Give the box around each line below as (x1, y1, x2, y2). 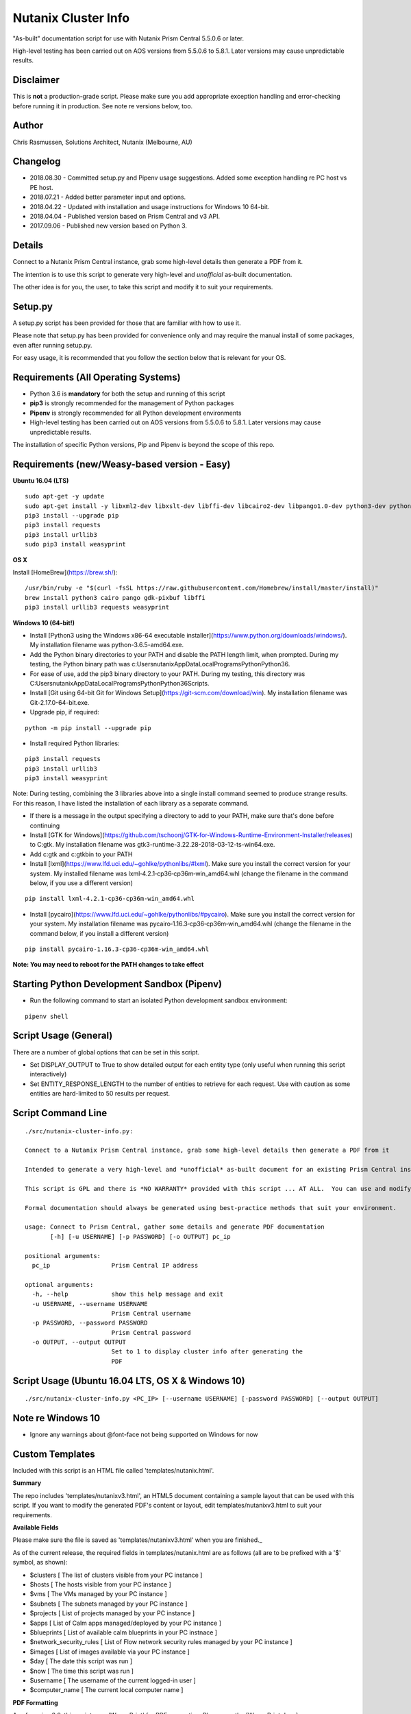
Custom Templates (12, 1449, 95, 1460)
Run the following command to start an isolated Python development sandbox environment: (29, 996, 288, 1004)
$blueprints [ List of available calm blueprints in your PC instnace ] (29, 1628, 218, 1637)
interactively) (29, 1070, 67, 1078)
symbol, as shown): (12, 1558, 68, 1567)
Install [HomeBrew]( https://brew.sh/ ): (12, 568, 118, 577)
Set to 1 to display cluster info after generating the (111, 1348, 303, 1355)
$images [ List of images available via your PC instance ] (29, 1647, 190, 1656)
